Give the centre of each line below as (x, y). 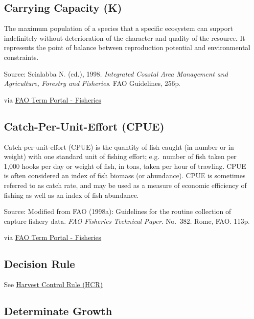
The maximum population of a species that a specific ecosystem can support (118, 28)
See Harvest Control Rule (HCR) (53, 284)
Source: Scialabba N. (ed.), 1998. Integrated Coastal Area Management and (116, 73)
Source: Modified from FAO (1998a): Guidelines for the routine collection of (118, 211)
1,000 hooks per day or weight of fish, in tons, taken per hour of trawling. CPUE (125, 166)
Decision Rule (40, 264)
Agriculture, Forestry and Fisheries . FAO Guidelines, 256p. (92, 83)
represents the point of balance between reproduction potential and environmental (127, 47)
